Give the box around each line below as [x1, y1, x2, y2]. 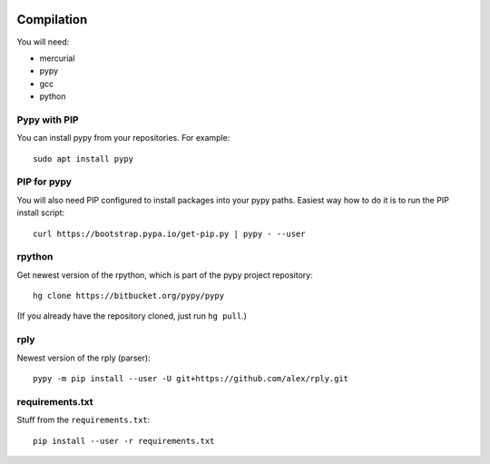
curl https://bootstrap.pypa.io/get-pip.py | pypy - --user [33, 228, 306, 239]
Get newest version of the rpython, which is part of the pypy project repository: [16, 269, 313, 281]
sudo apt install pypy [33, 153, 134, 163]
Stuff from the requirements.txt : [16, 414, 151, 426]
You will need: [16, 36, 70, 47]
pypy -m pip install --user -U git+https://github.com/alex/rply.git [33, 373, 349, 383]
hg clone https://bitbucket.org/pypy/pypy [33, 291, 225, 301]
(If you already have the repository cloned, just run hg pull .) [16, 311, 248, 321]
